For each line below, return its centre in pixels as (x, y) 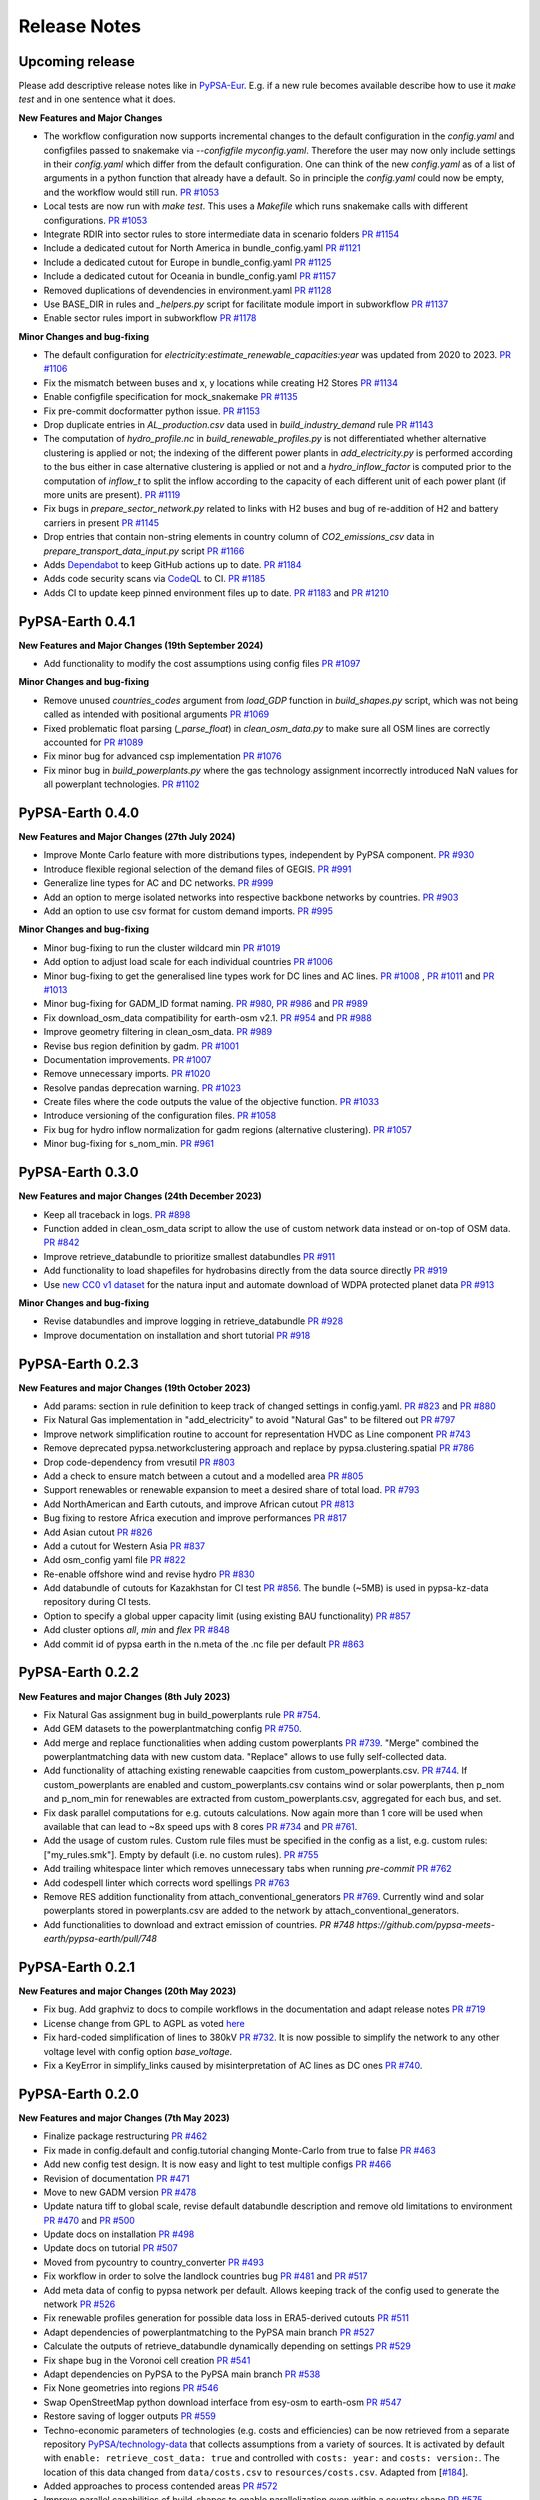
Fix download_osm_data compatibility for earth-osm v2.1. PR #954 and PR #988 (207, 1017)
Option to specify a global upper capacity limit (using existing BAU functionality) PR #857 (227, 1616)
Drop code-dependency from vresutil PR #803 (139, 1462)
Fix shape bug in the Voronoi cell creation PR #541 (147, 2360)
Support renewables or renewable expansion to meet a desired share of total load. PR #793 (231, 1490)
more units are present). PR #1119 (112, 494)
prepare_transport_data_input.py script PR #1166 (144, 551)
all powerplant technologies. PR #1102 (121, 784)
